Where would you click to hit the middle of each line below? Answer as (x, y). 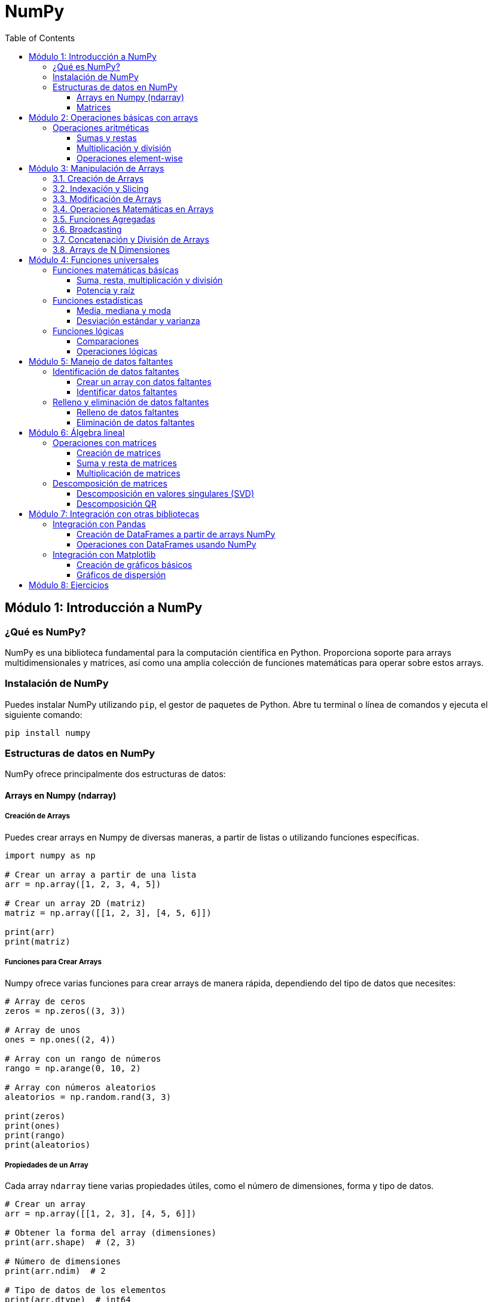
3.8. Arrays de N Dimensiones (111, 249)
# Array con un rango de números (83, 1058)
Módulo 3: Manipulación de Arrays (97, 168)
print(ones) (33, 1125)
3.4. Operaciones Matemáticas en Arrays (133, 209)
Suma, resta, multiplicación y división (150, 280)
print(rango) (35, 1135)
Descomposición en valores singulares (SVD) (166, 493)
